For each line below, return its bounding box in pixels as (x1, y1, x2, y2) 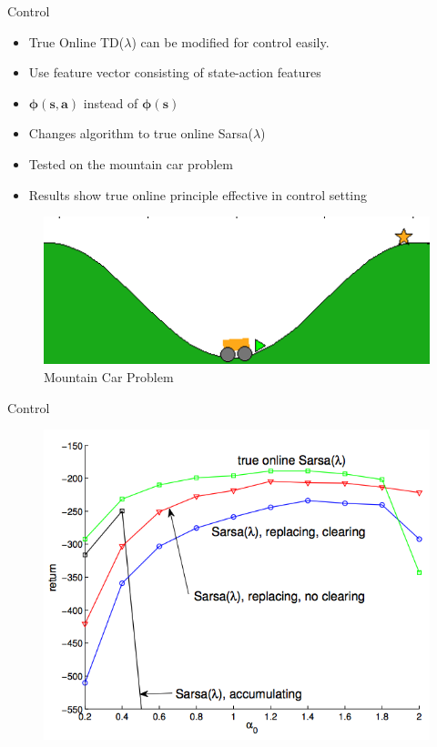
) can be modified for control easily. (131, 32, 330, 51)
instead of (83, 93, 138, 112)
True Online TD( (28, 32, 125, 51)
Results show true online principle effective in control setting (28, 185, 368, 204)
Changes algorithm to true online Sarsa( (28, 124, 253, 143)
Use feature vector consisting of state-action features (28, 63, 321, 82)
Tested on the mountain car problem (28, 154, 233, 173)
